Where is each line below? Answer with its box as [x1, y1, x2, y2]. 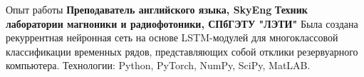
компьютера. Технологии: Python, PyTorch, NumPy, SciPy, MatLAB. [6, 58, 311, 73]
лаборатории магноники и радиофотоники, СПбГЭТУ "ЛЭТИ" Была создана [6, 16, 358, 31]
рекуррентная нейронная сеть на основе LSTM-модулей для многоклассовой [6, 30, 338, 45]
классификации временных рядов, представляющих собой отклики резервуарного [6, 43, 358, 58]
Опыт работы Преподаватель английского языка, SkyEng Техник [6, 2, 308, 16]
